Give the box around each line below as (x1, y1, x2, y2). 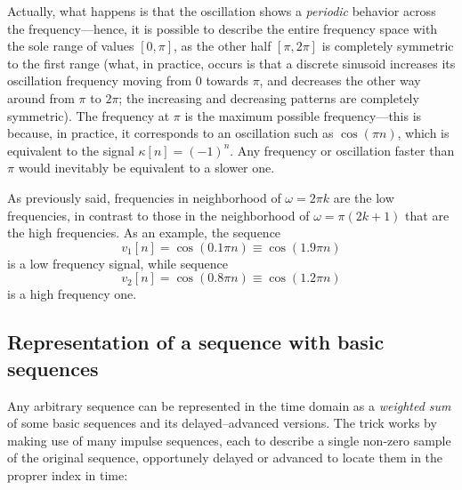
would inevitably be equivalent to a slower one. (18, 158, 275, 177)
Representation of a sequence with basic (7, 328, 385, 356)
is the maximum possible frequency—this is (184, 106, 422, 125)
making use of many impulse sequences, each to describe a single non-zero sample (7, 430, 451, 449)
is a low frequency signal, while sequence (7, 253, 228, 272)
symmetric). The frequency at (7, 106, 170, 125)
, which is (397, 124, 450, 142)
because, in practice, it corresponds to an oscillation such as (7, 124, 334, 142)
